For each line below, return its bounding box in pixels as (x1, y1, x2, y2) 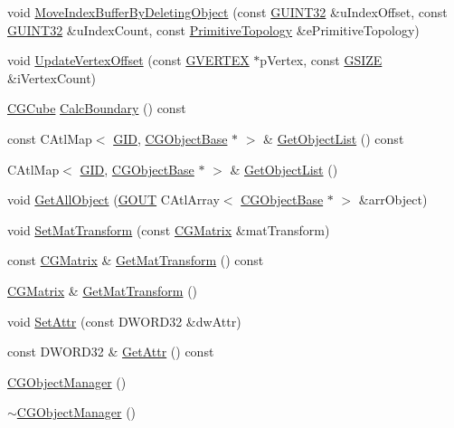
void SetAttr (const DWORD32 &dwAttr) (7, 311, 241, 330)
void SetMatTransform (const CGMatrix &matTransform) (7, 220, 330, 239)
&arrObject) (358, 190, 428, 209)
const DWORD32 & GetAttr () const (7, 342, 214, 361)
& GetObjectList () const (263, 128, 404, 147)
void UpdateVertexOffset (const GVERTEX (7, 51, 250, 70)
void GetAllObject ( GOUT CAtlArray (7, 190, 220, 209)
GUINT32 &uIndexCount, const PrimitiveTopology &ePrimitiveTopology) (7, 20, 420, 39)
